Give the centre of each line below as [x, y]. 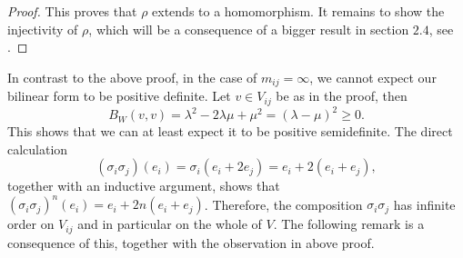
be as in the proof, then [342, 96]
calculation [38, 149]
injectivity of [43, 29]
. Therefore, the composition [283, 204]
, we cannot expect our [373, 77]
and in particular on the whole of [170, 224]
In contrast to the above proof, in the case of [132, 77]
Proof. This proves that [72, 11]
